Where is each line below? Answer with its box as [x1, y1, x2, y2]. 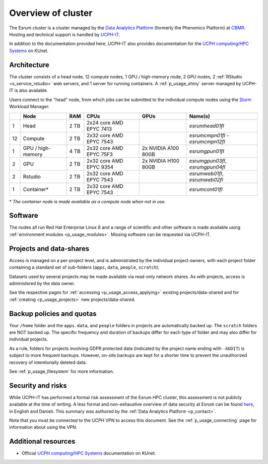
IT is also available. [9, 87, 48, 94]
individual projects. [9, 336, 48, 342]
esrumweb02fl [189, 176, 223, 183]
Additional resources [9, 437, 75, 446]
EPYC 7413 [86, 125, 112, 132]
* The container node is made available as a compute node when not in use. [9, 198, 166, 204]
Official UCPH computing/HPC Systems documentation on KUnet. [21, 450, 156, 456]
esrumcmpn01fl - [189, 132, 229, 139]
